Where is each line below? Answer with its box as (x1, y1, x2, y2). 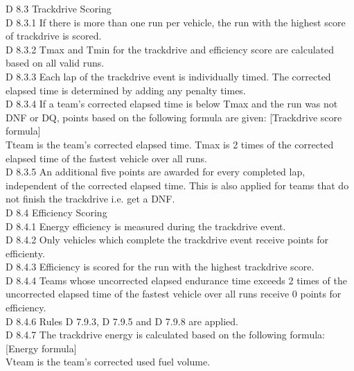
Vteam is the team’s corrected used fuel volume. (6, 354, 211, 369)
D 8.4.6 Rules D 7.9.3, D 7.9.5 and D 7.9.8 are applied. (6, 313, 238, 328)
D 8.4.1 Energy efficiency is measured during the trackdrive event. (6, 218, 286, 233)
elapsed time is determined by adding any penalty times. (6, 83, 246, 97)
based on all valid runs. (6, 55, 105, 70)
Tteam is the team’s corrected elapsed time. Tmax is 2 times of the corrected (6, 137, 334, 151)
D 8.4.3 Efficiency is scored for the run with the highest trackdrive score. (6, 259, 315, 274)
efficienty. (6, 245, 45, 260)
